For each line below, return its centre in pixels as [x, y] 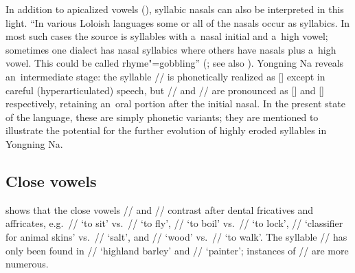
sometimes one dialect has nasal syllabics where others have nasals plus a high [171, 49]
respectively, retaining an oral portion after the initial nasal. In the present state [175, 103]
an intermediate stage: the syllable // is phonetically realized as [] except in [165, 76]
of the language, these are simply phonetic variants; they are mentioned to [162, 117]
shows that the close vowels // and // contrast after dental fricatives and [160, 209]
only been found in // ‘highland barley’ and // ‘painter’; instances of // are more [177, 250]
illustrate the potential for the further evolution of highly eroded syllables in [166, 130]
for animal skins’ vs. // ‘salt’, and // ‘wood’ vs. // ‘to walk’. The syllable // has [176, 236]
